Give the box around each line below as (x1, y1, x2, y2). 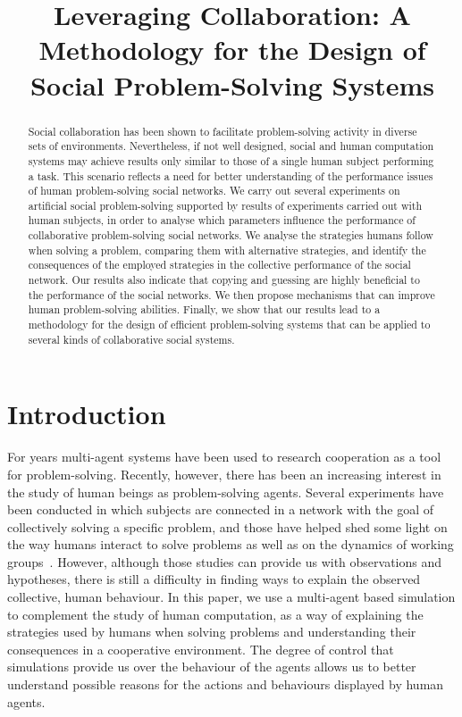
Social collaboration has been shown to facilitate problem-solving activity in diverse (28, 123, 417, 138)
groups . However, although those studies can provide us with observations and (7, 552, 442, 571)
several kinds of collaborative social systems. (28, 331, 235, 346)
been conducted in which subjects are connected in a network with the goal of (7, 500, 433, 519)
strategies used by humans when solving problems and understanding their (7, 622, 416, 641)
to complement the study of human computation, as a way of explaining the (7, 604, 424, 623)
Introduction (7, 396, 166, 432)
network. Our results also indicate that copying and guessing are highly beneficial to (28, 272, 420, 288)
